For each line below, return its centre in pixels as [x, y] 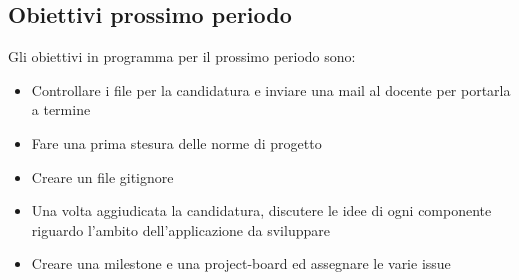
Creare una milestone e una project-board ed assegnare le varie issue [241, 263]
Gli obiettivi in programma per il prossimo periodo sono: [182, 56]
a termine [61, 109]
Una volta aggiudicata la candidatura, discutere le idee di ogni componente [261, 210]
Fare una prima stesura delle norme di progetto [176, 142]
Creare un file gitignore [102, 176]
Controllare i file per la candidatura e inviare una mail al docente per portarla [271, 89]
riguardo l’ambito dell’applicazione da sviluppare [180, 229]
